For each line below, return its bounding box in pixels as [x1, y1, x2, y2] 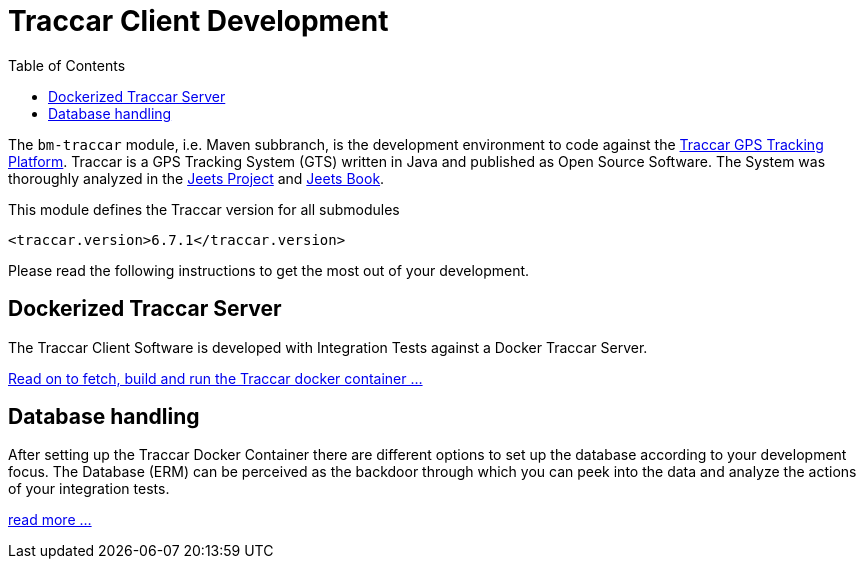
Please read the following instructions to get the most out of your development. [8, 261, 530, 279]
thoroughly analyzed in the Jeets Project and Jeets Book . [8, 169, 385, 187]
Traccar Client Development [8, 4, 389, 38]
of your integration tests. [8, 480, 170, 498]
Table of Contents [8, 56, 126, 74]
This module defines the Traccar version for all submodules [8, 200, 400, 218]
